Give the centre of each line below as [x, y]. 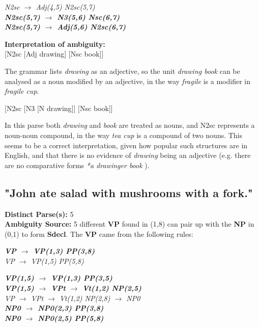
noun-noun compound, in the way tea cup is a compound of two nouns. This [124, 135]
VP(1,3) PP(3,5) [82, 278]
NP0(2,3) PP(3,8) [71, 308]
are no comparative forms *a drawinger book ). [77, 165]
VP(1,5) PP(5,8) [57, 261]
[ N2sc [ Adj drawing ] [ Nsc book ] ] [54, 54]
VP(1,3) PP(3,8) [64, 251]
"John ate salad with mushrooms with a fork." [129, 192]
